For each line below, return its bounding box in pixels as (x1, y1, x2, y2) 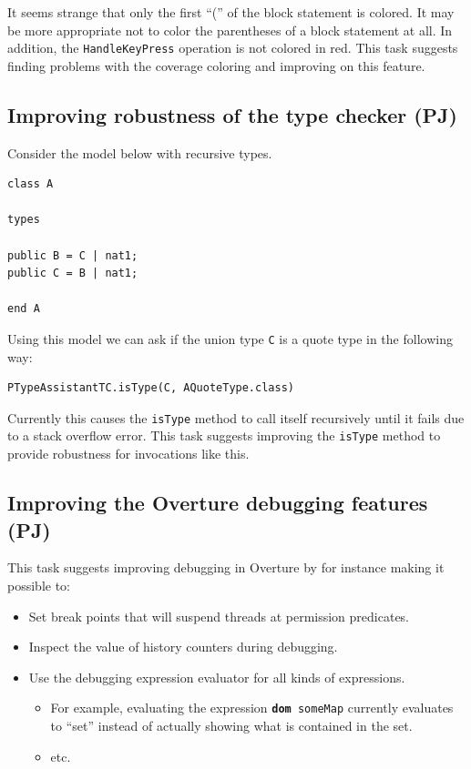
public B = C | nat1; (7, 248, 138, 262)
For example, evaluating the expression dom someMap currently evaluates (50, 698, 454, 717)
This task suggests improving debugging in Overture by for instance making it (7, 558, 445, 577)
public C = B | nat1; (7, 267, 138, 280)
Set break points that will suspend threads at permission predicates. (28, 606, 410, 625)
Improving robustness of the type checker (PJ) (7, 100, 457, 128)
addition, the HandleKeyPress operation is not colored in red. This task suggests (7, 38, 458, 57)
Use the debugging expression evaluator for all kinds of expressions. (28, 667, 405, 686)
